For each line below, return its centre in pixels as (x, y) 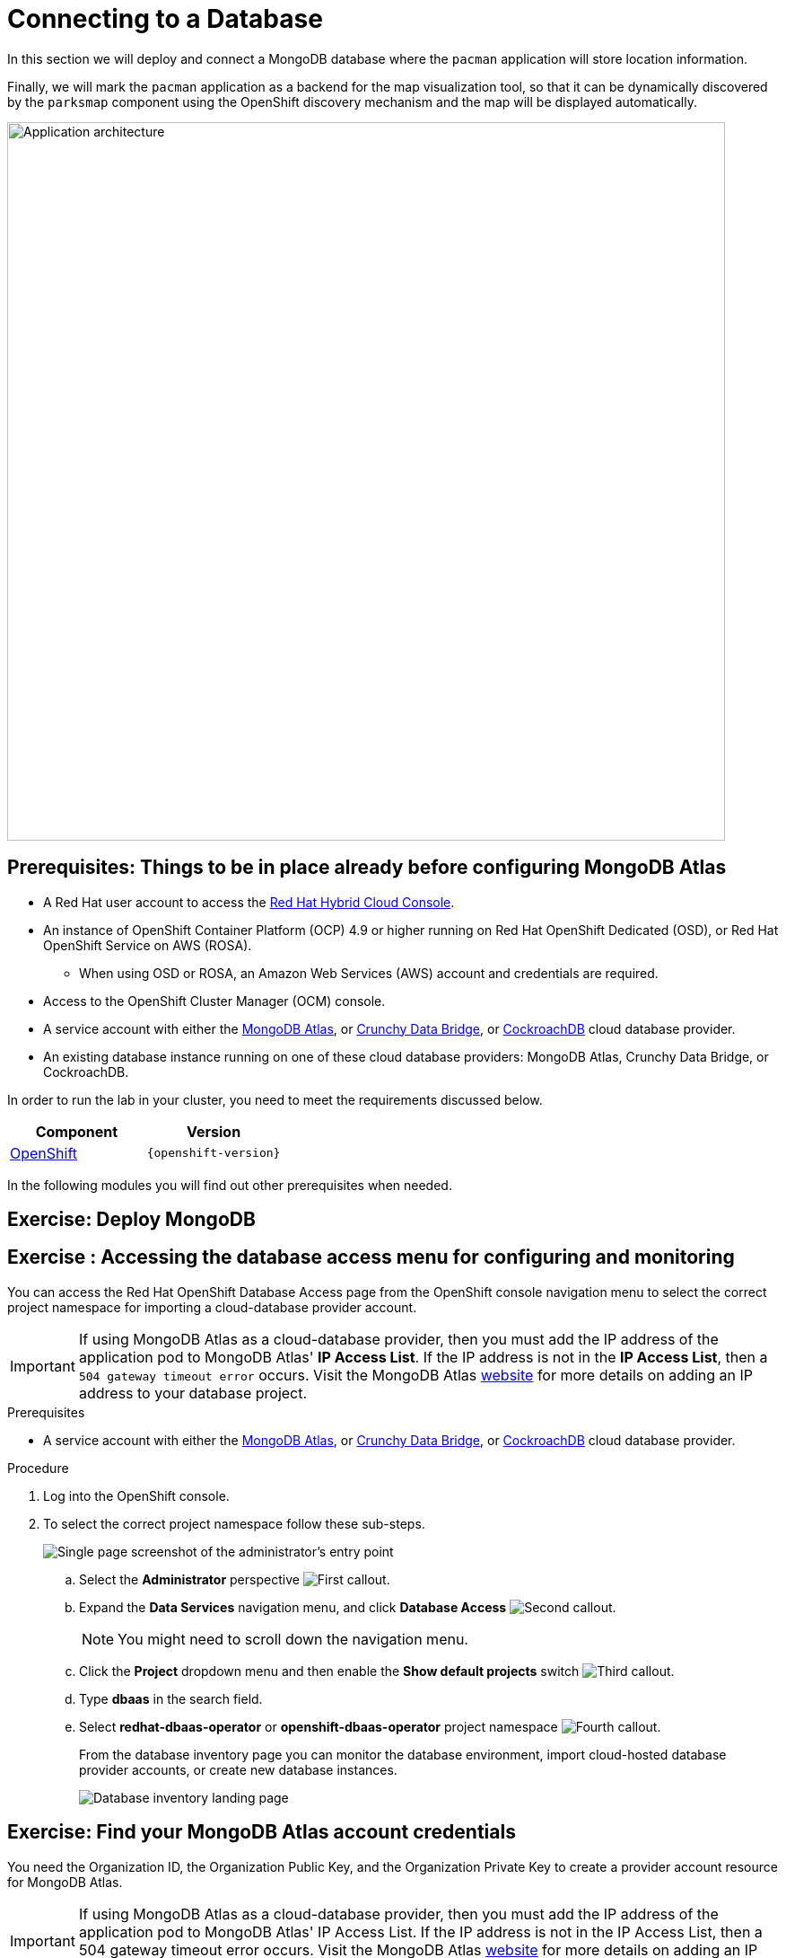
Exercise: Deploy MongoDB (131, 1220)
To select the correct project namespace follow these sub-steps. (234, 1523)
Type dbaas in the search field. (171, 1698)
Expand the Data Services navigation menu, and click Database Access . (348, 1607)
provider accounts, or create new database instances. (238, 1769)
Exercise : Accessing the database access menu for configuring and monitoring (371, 1257)
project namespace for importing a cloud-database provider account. (212, 1307)
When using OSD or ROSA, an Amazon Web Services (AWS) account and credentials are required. (369, 973)
